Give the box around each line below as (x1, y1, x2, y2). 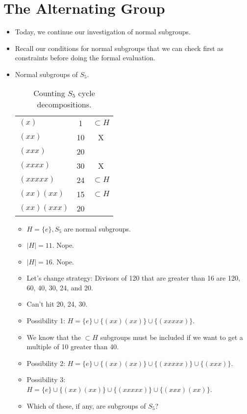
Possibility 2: (26, 358, 66, 368)
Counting (33, 87, 65, 99)
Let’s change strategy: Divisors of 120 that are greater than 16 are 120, (26, 273, 240, 283)
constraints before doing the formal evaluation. (15, 52, 155, 63)
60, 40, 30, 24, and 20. (26, 282, 93, 292)
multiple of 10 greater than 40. (26, 341, 119, 352)
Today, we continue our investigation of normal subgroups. (15, 26, 191, 37)
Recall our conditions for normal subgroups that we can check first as (15, 43, 223, 53)
